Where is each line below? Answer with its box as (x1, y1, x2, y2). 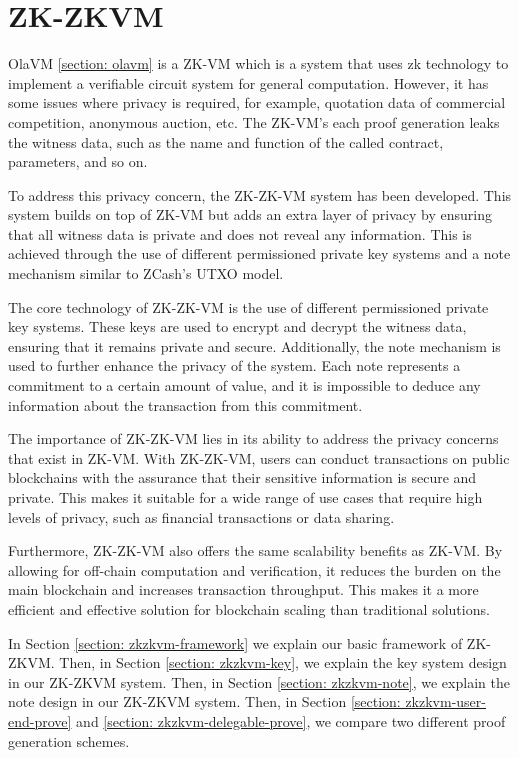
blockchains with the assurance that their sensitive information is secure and (8, 467, 477, 488)
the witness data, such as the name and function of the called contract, (8, 131, 444, 152)
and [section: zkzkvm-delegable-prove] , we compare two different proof (76, 710, 506, 731)
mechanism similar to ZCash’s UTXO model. (8, 263, 284, 284)
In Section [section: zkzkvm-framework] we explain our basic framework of (8, 632, 463, 653)
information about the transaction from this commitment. (8, 394, 363, 415)
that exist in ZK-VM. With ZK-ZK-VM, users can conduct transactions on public (8, 447, 510, 468)
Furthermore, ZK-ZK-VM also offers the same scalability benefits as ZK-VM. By (8, 540, 503, 561)
